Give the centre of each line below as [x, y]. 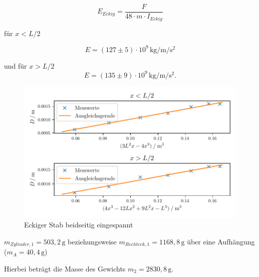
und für [16, 65]
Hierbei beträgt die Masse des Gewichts [65, 268]
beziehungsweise [92, 241]
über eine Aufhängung [221, 241]
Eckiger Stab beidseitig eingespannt [79, 225]
